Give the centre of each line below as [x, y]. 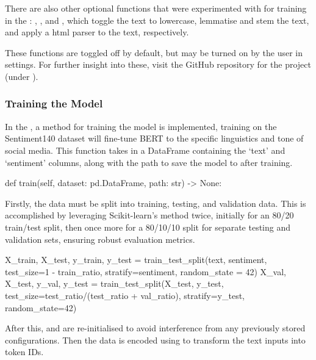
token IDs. [24, 352]
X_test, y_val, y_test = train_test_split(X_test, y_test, [114, 283]
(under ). [22, 76]
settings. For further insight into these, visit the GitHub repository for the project [158, 64]
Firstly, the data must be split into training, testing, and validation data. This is [156, 203]
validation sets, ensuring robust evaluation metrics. [100, 239]
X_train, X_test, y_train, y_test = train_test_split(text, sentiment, [136, 260]
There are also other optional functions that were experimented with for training [156, 8]
